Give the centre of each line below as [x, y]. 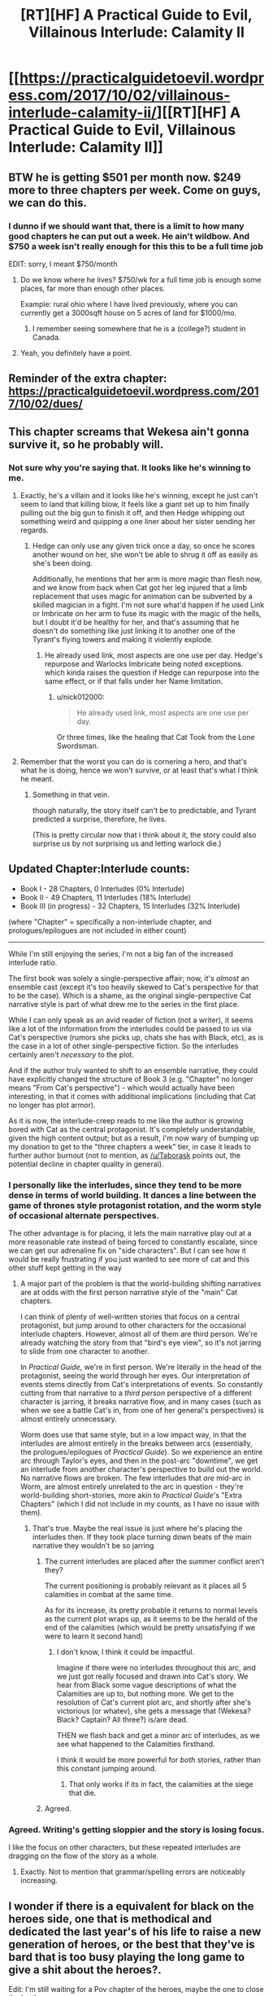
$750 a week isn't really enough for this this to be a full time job [136, 246]
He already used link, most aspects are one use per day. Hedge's [154, 655]
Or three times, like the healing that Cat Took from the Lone [156, 737]
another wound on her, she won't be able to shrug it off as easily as [145, 554]
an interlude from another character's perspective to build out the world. [141, 1469]
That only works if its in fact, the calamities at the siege [161, 1784]
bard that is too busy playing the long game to [127, 1957]
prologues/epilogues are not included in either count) [97, 930]
